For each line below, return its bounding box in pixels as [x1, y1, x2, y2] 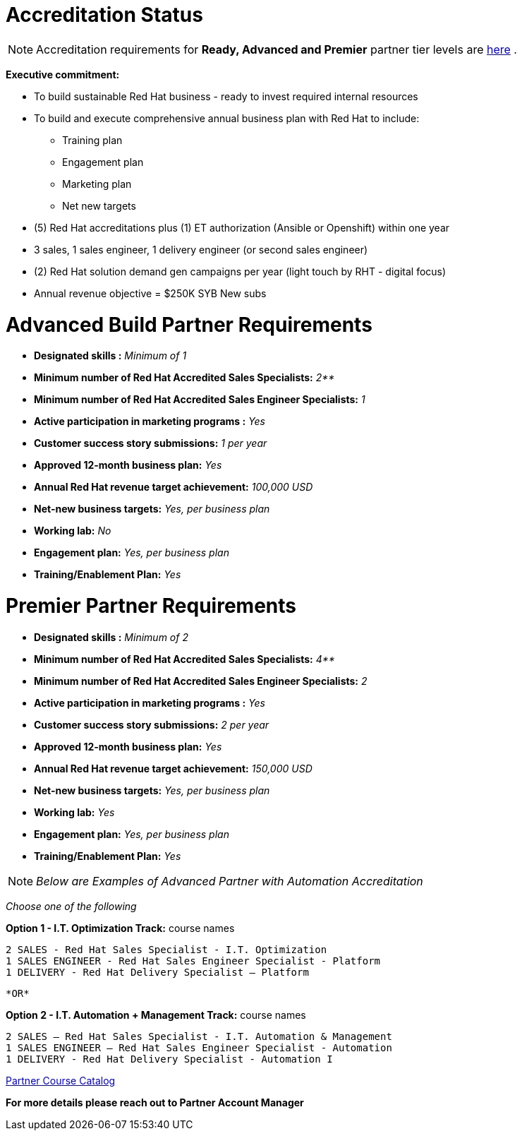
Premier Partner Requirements [6, 594, 296, 618]
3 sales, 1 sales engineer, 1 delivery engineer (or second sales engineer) [34, 243, 368, 256]
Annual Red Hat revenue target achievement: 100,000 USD [34, 481, 313, 494]
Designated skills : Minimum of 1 [34, 349, 187, 362]
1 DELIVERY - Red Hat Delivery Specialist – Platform [6, 966, 309, 978]
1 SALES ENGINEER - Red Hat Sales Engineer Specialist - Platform [6, 955, 381, 967]
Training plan [62, 133, 123, 146]
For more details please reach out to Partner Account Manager [6, 1096, 304, 1108]
